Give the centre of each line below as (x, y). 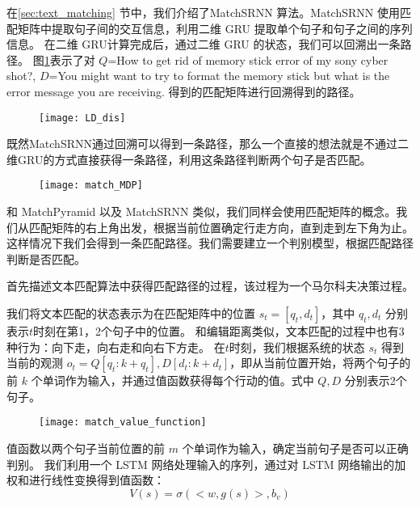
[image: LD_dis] (82, 118)
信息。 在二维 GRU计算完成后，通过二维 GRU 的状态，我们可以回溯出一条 (204, 44)
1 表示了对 (69, 59)
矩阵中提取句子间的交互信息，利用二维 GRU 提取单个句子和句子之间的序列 (215, 28)
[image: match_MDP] (91, 186)
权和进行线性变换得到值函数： (86, 480)
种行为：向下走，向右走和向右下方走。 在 (116, 346)
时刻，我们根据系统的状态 (297, 346)
